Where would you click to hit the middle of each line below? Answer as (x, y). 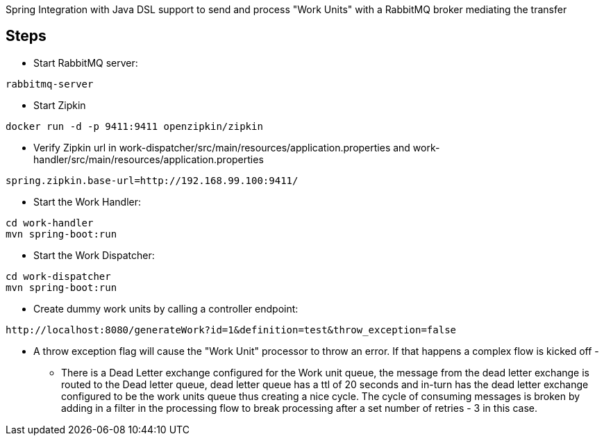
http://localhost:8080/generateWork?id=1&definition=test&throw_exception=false (231, 330)
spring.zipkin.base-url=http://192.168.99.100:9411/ (152, 180)
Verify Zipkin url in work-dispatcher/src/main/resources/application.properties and (222, 147)
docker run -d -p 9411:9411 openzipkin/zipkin (134, 126)
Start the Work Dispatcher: (94, 255)
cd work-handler (50, 223)
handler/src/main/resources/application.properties (149, 159)
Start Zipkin (60, 105)
